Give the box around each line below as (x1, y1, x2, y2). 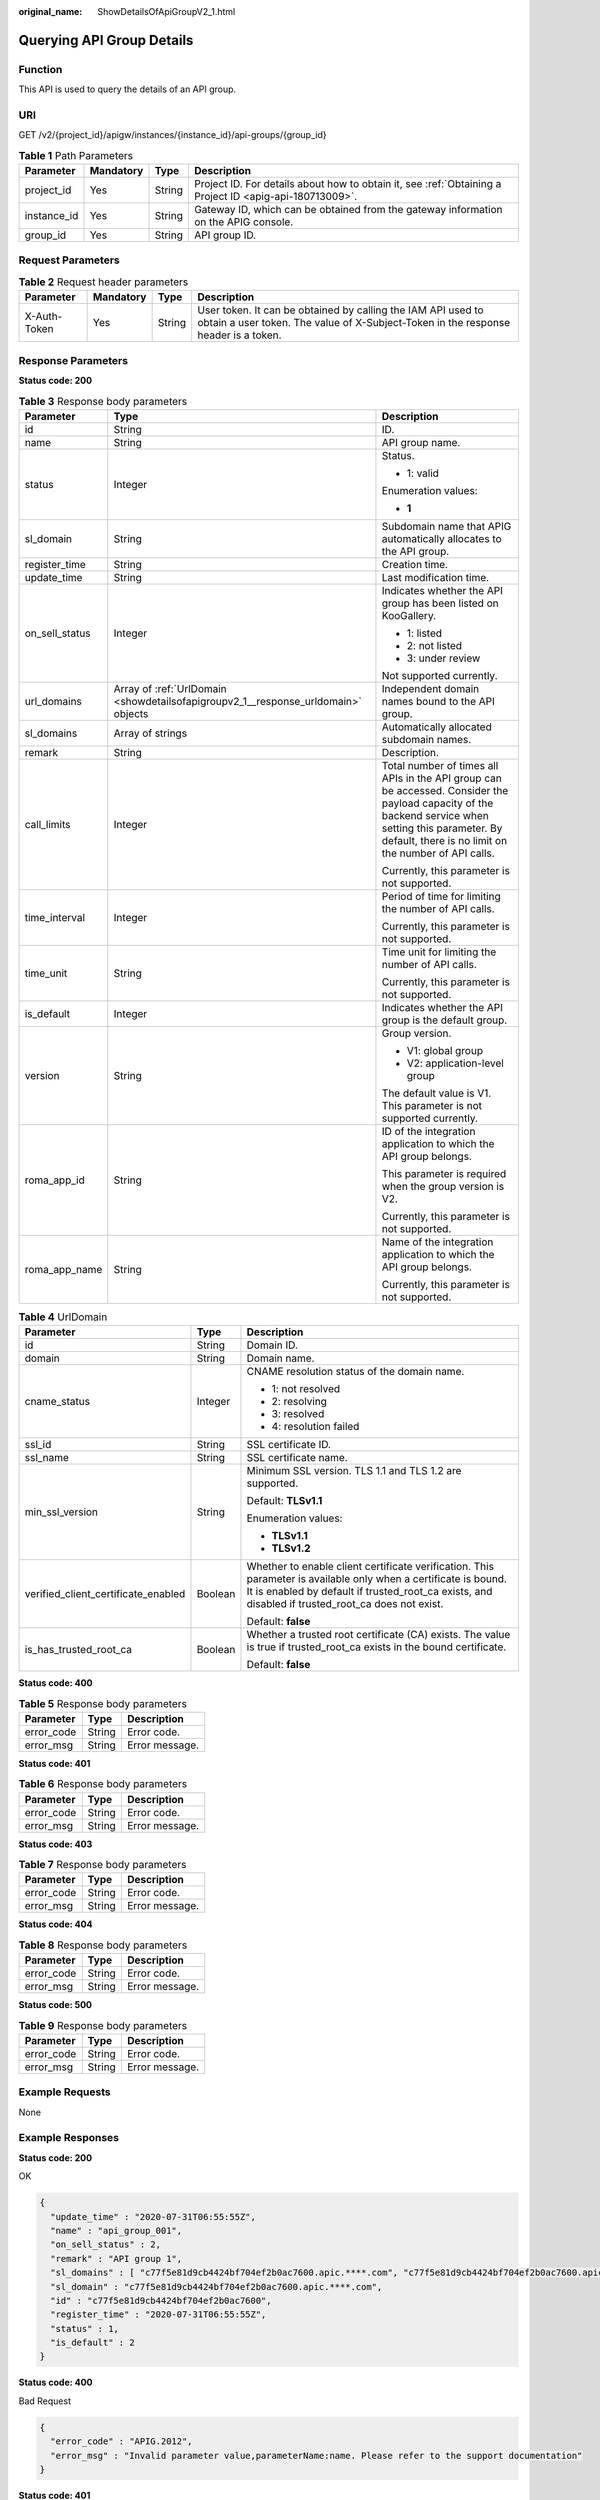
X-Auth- (24, 310, 63, 324)
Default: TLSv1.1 (246, 1494, 323, 1508)
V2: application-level (406, 1056, 504, 1070)
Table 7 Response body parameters (18, 1858, 187, 1872)
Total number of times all (381, 758, 499, 772)
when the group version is (381, 1179, 505, 1193)
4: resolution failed (271, 1420, 360, 1434)
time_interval (24, 910, 85, 924)
